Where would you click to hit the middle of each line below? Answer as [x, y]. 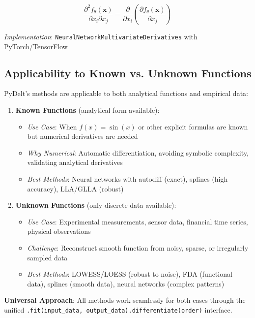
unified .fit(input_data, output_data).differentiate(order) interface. [118, 309]
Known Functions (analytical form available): [87, 110]
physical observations [59, 231]
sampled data [47, 257]
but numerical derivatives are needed [83, 136]
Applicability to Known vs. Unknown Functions [128, 73]
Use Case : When [52, 126]
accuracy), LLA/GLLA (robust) [75, 188]
